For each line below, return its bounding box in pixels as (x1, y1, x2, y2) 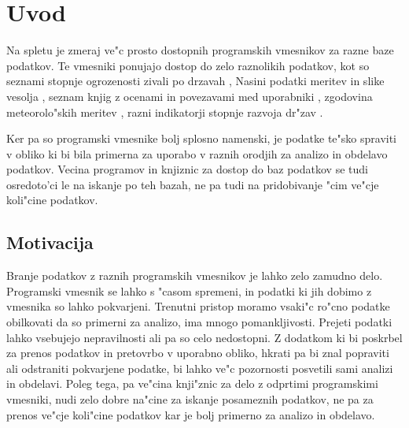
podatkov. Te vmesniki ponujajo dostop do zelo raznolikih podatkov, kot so (6, 57, 370, 73)
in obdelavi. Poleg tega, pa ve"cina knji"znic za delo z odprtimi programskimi (6, 375, 378, 392)
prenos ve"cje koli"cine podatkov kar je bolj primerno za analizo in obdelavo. (6, 406, 375, 422)
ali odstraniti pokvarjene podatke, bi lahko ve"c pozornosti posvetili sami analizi (6, 359, 393, 376)
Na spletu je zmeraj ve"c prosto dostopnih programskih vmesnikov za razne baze (6, 42, 394, 58)
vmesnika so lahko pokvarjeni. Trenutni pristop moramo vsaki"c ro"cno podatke (6, 298, 390, 314)
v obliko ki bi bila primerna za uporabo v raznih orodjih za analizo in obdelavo (6, 145, 388, 162)
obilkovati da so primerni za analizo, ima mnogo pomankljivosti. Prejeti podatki (6, 314, 392, 330)
